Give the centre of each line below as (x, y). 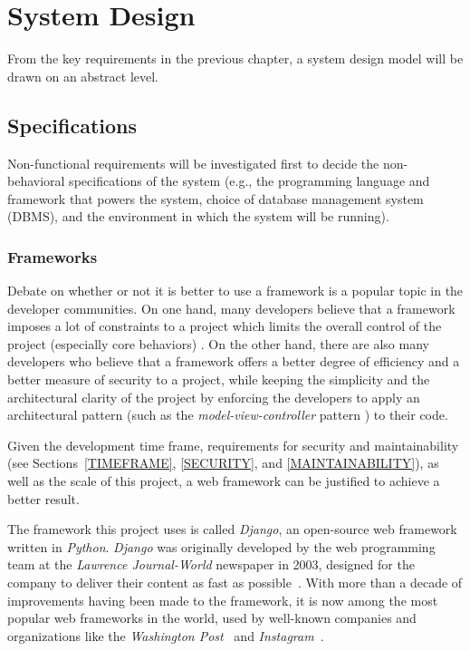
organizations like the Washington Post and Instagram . (166, 635)
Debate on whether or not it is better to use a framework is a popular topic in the (235, 291)
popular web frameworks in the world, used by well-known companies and (212, 618)
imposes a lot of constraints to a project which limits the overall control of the (225, 326)
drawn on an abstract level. (83, 76)
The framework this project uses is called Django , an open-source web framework (232, 529)
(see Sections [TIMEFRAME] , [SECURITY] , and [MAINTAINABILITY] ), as (223, 463)
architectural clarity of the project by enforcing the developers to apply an (214, 397)
